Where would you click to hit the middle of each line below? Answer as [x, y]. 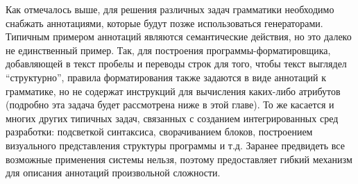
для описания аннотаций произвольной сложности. [113, 173]
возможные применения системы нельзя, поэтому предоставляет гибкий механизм [179, 159]
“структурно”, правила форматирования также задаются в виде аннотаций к [166, 77]
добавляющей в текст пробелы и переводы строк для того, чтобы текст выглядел [176, 64]
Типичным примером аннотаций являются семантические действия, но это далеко [179, 36]
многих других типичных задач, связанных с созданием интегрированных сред [172, 118]
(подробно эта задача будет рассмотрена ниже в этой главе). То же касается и [170, 104]
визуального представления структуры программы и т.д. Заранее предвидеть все [175, 145]
